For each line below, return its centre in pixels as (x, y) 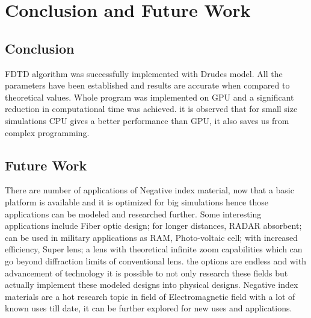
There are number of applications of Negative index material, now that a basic (149, 190)
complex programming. (47, 132)
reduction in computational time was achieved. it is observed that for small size (151, 109)
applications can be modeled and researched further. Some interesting (133, 214)
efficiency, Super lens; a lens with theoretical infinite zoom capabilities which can (154, 249)
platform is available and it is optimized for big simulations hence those (137, 201)
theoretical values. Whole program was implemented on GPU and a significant (149, 97)
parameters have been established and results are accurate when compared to (147, 85)
